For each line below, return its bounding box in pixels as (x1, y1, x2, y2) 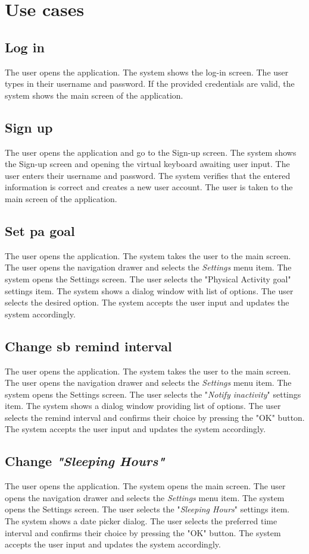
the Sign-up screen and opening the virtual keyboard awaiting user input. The (5, 158, 290, 170)
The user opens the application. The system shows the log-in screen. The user (5, 65, 289, 78)
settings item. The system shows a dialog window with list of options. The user (5, 284, 294, 297)
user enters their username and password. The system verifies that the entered (5, 169, 291, 181)
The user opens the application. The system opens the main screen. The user (5, 480, 286, 492)
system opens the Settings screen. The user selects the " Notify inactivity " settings (5, 388, 301, 400)
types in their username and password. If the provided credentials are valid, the (5, 77, 295, 90)
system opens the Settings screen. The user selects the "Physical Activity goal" (5, 272, 291, 285)
